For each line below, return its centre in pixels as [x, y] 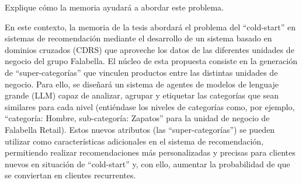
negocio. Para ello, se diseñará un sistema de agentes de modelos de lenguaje [142, 84]
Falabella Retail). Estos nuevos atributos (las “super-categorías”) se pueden [140, 129]
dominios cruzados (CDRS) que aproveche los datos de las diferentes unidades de [150, 49]
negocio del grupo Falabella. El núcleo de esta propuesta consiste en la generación [151, 61]
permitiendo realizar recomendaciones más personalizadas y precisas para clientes [150, 152]
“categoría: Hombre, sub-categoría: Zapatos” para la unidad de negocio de [137, 118]
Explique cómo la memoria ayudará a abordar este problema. [114, 7]
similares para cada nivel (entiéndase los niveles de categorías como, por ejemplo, [150, 106]
